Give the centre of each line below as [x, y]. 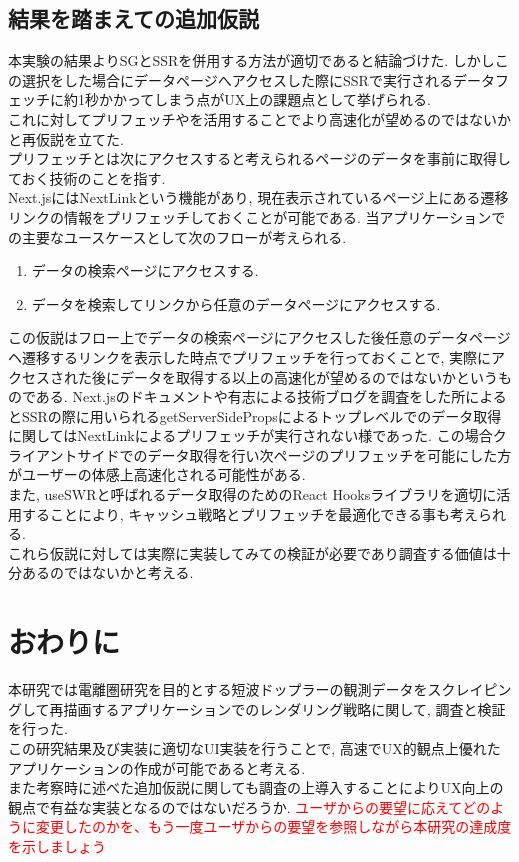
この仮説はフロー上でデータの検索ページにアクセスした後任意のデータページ [259, 337]
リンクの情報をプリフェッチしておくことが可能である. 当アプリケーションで [257, 216]
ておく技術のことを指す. [87, 177]
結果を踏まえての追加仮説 [133, 18]
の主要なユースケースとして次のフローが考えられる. [177, 236]
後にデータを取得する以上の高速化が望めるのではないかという [294, 376]
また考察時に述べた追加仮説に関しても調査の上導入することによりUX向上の [256, 787]
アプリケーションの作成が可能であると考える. [157, 767]
